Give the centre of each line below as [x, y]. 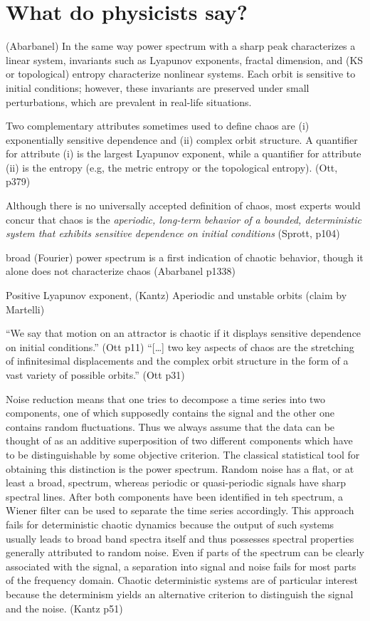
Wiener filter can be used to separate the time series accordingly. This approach [180, 510]
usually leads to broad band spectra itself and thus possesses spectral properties [180, 538]
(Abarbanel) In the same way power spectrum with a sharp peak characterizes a [181, 46]
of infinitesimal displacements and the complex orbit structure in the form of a [177, 361]
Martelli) [25, 309]
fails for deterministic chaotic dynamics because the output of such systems [170, 524]
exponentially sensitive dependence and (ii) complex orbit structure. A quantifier [182, 139]
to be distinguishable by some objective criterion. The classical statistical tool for [183, 454]
